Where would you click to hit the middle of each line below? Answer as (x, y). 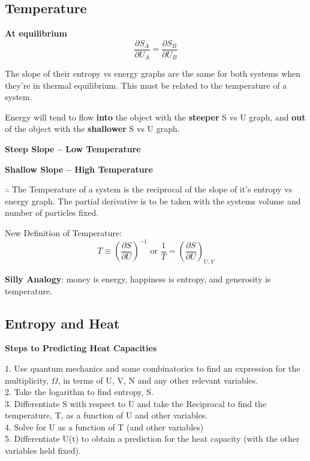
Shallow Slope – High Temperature (79, 169)
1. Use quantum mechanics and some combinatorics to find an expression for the (153, 368)
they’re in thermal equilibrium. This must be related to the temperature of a (146, 85)
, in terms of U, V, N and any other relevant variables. (158, 380)
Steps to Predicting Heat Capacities (81, 348)
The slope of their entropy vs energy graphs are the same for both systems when (153, 73)
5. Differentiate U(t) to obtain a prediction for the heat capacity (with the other (152, 439)
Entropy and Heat (62, 323)
